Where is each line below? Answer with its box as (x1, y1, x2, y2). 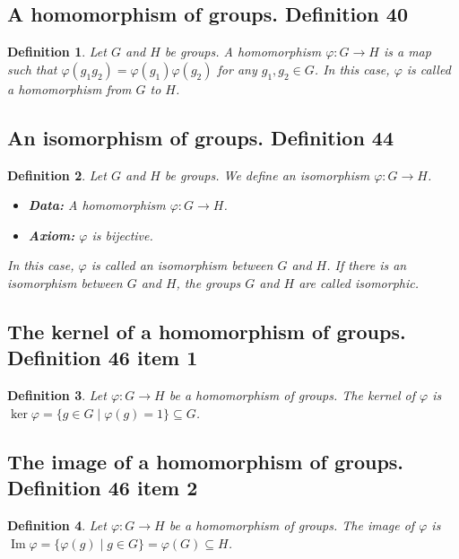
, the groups (176, 273, 241, 292)
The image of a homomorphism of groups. (7, 447, 404, 475)
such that (7, 59, 57, 78)
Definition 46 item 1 (7, 344, 198, 371)
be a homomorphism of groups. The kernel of (169, 386, 416, 405)
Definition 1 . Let (7, 42, 107, 61)
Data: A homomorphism (28, 196, 166, 214)
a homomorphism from (7, 79, 132, 98)
